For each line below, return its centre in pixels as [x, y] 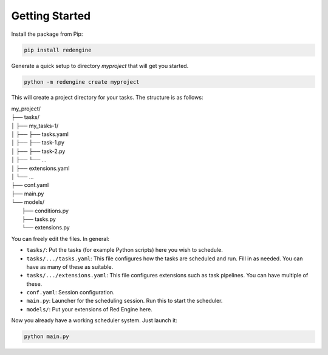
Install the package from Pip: [47, 34]
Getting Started [51, 16]
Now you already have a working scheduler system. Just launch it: [94, 320]
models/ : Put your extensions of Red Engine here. [90, 309]
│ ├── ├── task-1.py [38, 143]
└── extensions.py [46, 228]
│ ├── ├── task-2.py [38, 151]
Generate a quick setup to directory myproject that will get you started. [100, 66]
